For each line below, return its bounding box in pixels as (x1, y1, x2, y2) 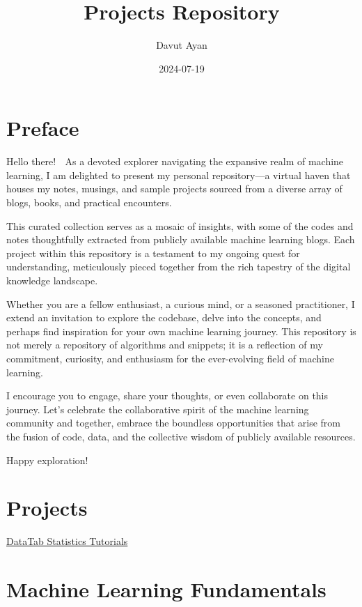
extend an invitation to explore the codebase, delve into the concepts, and (6, 310, 322, 325)
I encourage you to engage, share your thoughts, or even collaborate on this (6, 388, 329, 403)
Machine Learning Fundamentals (6, 575, 326, 604)
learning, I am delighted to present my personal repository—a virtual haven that (6, 167, 351, 182)
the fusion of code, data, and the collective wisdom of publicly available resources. (6, 429, 356, 443)
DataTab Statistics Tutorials (6, 534, 128, 548)
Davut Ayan (156, 38, 207, 52)
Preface (6, 114, 79, 142)
